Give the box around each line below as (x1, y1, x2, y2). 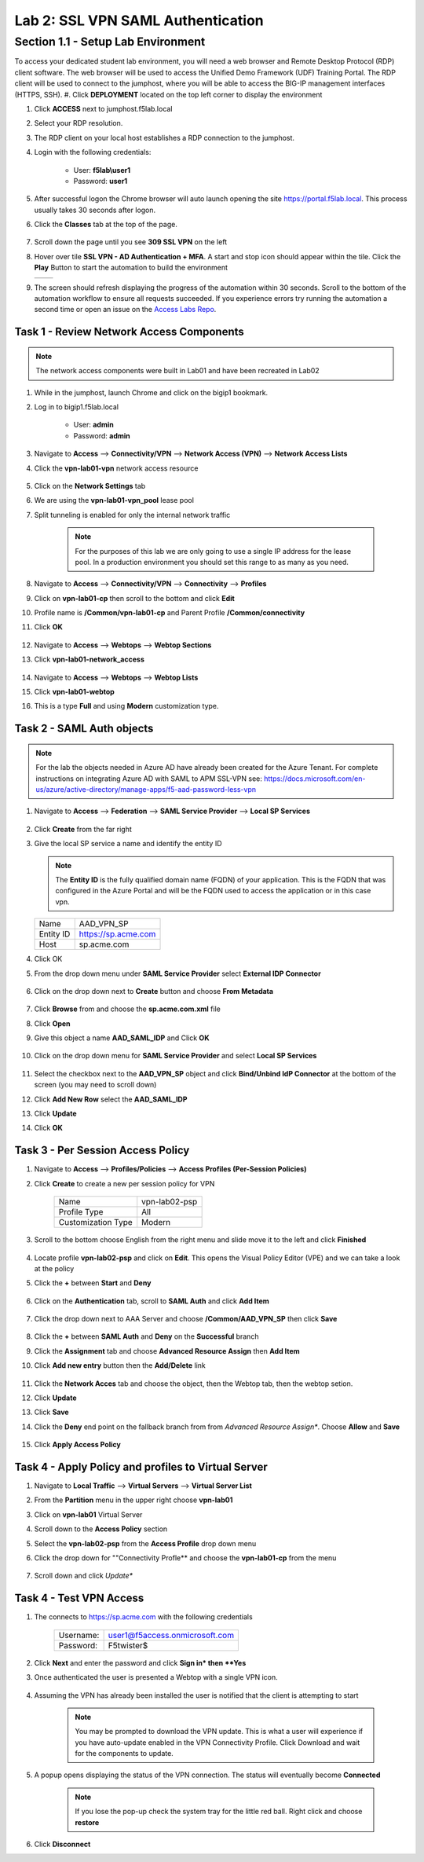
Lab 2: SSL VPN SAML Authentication (14, 12, 264, 29)
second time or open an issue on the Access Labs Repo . (34, 305, 217, 314)
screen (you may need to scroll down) (34, 1080, 157, 1090)
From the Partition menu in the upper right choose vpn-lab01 (34, 1495, 233, 1505)
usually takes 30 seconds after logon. (34, 205, 156, 214)
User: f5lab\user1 (73, 165, 131, 174)
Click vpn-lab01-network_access (34, 654, 144, 664)
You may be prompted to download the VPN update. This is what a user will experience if (75, 1727, 364, 1736)
